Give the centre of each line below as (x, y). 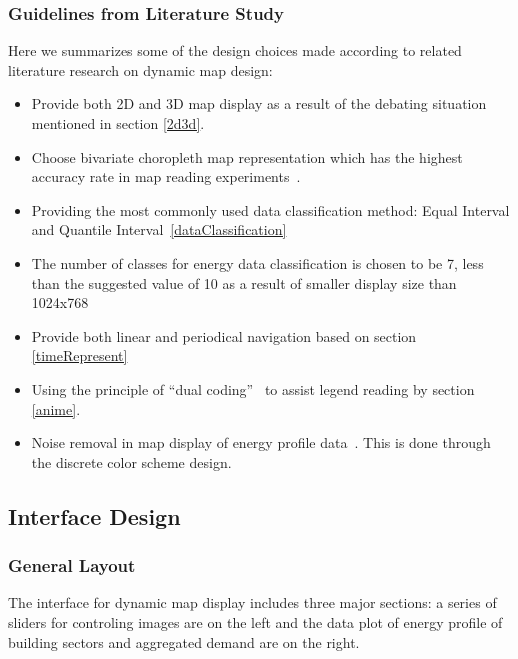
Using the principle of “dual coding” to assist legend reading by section (253, 388)
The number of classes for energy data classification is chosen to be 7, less (257, 262)
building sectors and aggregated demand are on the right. (184, 641)
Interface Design (94, 515)
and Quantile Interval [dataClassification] (159, 229)
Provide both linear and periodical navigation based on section (224, 335)
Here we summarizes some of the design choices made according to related (235, 50)
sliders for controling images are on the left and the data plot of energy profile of (255, 621)
